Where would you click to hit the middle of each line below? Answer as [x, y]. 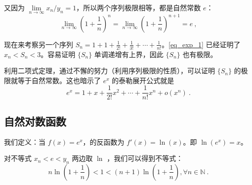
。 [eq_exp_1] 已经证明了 [201, 44]
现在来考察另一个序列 [39, 44]
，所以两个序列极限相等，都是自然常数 [139, 7]
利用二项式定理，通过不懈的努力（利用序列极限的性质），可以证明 [109, 71]
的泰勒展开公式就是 [143, 80]
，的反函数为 [104, 141]
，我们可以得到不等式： [145, 158]
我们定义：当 [25, 141]
